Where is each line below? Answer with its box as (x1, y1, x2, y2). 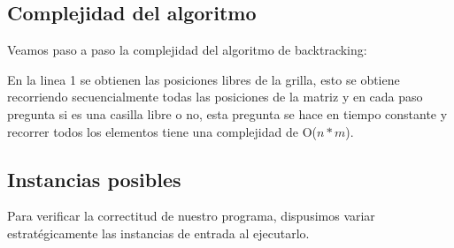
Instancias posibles (7, 165, 181, 192)
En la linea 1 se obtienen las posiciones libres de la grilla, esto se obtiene (7, 70, 400, 88)
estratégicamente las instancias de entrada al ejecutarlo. (7, 223, 310, 242)
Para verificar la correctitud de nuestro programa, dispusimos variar (7, 207, 375, 225)
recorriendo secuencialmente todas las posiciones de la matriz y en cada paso (7, 87, 423, 106)
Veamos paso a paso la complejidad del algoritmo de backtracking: (7, 41, 367, 59)
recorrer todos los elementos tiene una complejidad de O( (7, 122, 317, 140)
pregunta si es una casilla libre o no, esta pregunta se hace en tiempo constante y (7, 104, 448, 123)
